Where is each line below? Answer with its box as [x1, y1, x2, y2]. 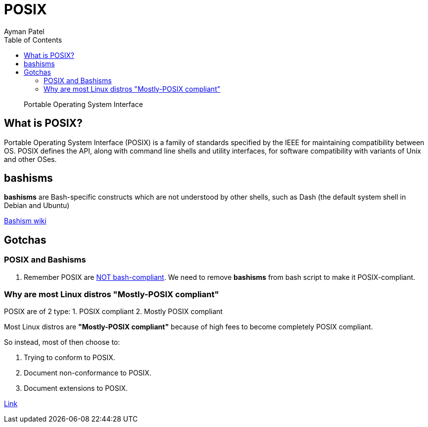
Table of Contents [4, 35, 62, 44]
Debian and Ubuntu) [4, 201, 70, 210]
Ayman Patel [4, 27, 45, 36]
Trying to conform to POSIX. [24, 353, 115, 362]
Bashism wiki [4, 216, 47, 225]
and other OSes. [4, 155, 57, 163]
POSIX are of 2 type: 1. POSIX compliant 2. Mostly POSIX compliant [4, 307, 223, 316]
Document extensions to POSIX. [24, 384, 128, 393]
